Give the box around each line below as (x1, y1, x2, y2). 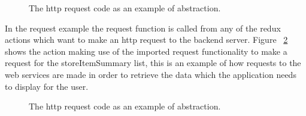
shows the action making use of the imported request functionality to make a (5, 45, 287, 57)
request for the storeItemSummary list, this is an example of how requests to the (5, 57, 301, 69)
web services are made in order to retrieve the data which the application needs (5, 68, 296, 80)
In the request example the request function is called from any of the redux (5, 21, 281, 34)
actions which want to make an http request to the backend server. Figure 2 (5, 33, 288, 46)
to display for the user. (5, 80, 89, 92)
